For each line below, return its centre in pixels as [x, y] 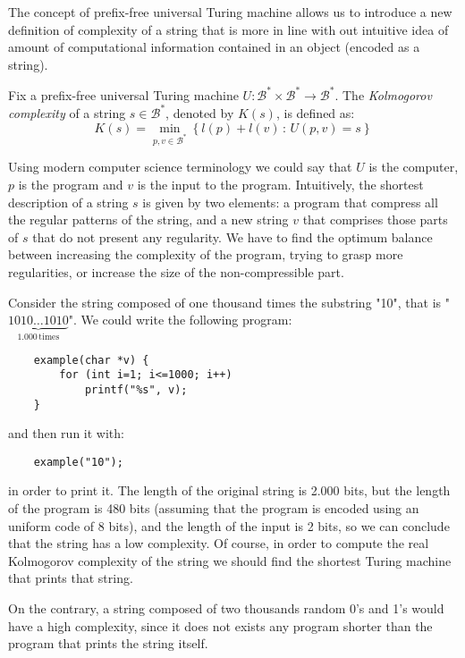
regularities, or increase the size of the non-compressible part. [176, 271]
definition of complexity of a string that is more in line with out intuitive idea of [228, 29]
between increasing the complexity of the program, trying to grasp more [206, 254]
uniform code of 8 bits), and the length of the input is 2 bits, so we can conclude [229, 525]
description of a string [68, 202]
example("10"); [78, 462]
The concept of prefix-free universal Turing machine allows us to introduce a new [230, 12]
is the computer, [414, 167]
